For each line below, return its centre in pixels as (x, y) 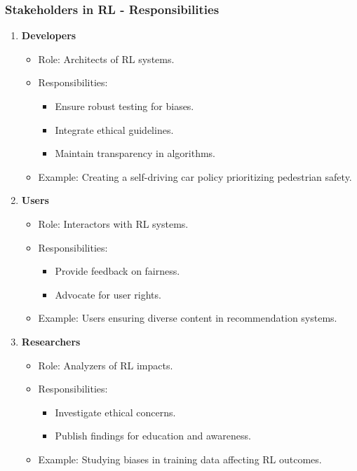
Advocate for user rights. (108, 294)
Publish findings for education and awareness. (153, 436)
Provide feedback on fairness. (117, 271)
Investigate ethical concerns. (115, 412)
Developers (49, 35)
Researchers (51, 341)
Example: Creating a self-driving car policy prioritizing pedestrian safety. (195, 176)
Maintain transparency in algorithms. (135, 153)
